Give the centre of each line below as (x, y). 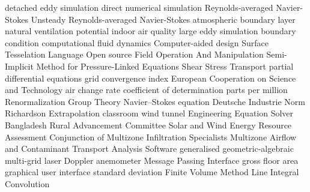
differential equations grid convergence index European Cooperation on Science (150, 78)
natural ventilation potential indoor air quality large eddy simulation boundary (150, 31)
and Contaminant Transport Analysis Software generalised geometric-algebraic (149, 148)
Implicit (19, 66)
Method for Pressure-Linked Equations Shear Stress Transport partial (165, 66)
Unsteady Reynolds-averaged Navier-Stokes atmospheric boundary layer (163, 19)
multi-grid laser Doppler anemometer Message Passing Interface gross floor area (152, 160)
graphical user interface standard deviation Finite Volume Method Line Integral (152, 172)
